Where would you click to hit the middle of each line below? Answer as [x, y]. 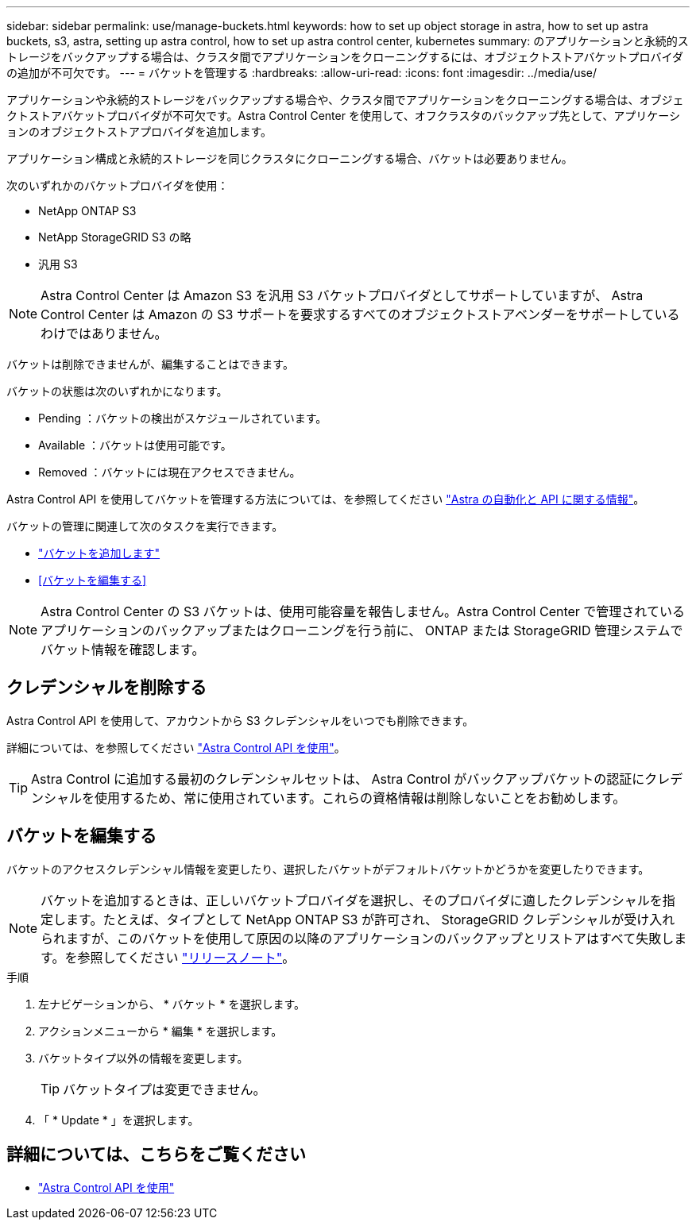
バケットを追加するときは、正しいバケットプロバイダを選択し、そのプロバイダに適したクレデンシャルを [352, 900]
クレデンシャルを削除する [106, 688]
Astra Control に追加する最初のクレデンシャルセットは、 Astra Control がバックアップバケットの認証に [338, 779]
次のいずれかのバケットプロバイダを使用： [118, 185]
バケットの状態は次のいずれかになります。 [117, 391]
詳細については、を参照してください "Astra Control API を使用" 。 [176, 747]
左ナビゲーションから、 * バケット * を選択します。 [172, 1004]
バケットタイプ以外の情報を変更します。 [143, 1058]
